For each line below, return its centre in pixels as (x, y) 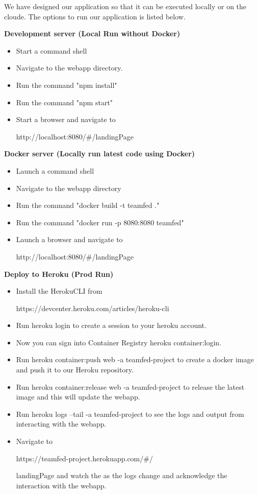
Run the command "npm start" (64, 102)
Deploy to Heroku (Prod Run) (59, 274)
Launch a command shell (55, 170)
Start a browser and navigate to (66, 119)
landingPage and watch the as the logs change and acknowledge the (122, 475)
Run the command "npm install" (67, 85)
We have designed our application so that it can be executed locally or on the (125, 6)
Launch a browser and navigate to (69, 239)
